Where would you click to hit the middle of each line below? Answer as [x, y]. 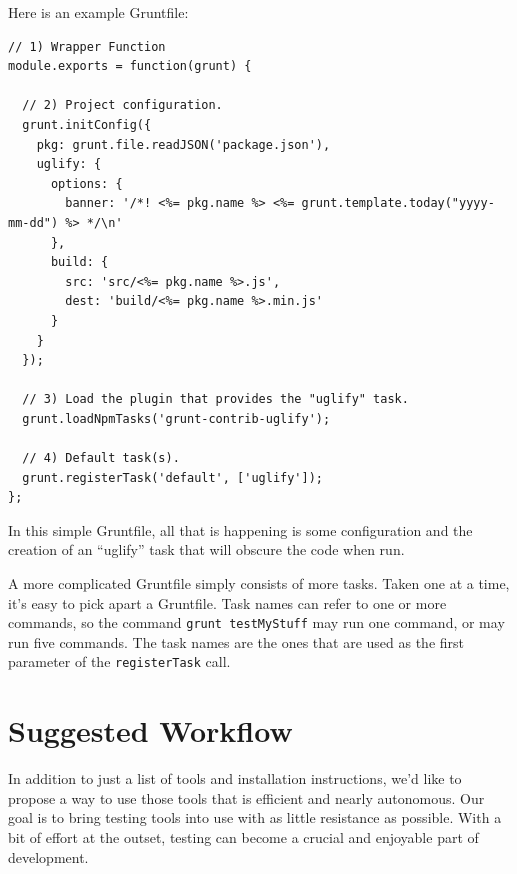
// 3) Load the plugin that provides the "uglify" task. [215, 399]
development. [48, 856]
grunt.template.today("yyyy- [398, 203]
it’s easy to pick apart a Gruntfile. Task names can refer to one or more [227, 602]
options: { [86, 183]
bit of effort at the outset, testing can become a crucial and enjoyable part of [243, 837]
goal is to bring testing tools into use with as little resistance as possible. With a [255, 817]
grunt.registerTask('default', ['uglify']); [172, 477]
